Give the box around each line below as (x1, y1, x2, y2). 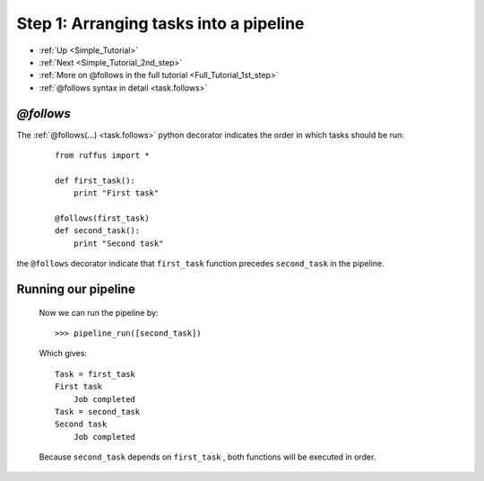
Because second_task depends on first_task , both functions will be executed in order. (39, 451, 376, 462)
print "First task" (73, 188, 160, 198)
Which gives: (39, 348, 87, 359)
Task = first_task (55, 369, 136, 379)
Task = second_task (55, 407, 141, 416)
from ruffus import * (55, 151, 150, 161)
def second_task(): (55, 225, 141, 236)
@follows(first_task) (55, 213, 150, 223)
